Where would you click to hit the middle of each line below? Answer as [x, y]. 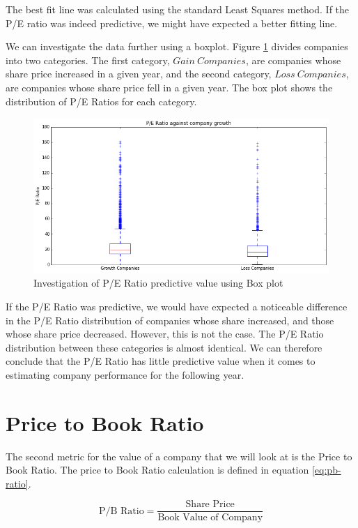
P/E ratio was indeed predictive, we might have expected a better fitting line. [172, 23]
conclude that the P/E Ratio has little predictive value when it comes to [161, 361]
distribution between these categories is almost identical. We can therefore [164, 347]
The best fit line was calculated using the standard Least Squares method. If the [178, 9]
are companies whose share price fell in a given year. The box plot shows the [169, 87]
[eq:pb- [326, 470]
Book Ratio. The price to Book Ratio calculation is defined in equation [157, 470]
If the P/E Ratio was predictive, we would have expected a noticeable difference [177, 306]
